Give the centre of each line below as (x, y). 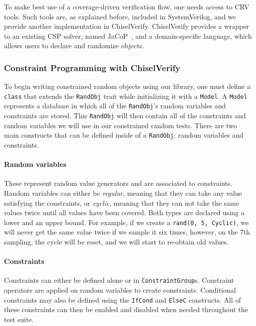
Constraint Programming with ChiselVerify (92, 67)
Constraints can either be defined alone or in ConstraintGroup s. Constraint (119, 280)
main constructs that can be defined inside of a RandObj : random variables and (124, 135)
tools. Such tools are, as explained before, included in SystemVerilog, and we (120, 16)
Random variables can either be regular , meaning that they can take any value (123, 193)
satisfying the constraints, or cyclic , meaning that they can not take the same (122, 203)
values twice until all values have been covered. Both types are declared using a (124, 212)
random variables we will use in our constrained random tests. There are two (121, 125)
